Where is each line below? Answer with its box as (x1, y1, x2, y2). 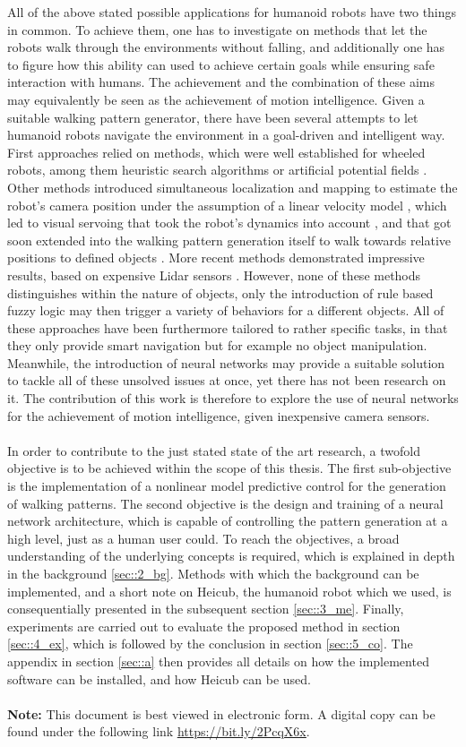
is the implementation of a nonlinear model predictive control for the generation (7, 477, 446, 495)
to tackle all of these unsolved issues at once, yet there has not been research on (7, 371, 446, 390)
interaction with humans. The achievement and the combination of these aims (7, 73, 436, 91)
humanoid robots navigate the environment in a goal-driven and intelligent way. (7, 125, 445, 144)
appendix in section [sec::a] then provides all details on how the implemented (7, 651, 429, 670)
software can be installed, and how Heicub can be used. (7, 669, 311, 688)
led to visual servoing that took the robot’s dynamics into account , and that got (7, 213, 452, 232)
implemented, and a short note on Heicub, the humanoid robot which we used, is (7, 581, 452, 600)
